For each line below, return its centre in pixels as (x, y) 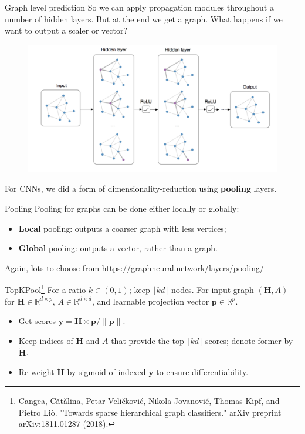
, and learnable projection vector (150, 301)
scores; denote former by (249, 340)
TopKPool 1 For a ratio (45, 288)
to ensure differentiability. (202, 372)
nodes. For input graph (213, 289)
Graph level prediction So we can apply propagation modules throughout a (139, 7)
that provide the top (148, 340)
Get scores (37, 321)
